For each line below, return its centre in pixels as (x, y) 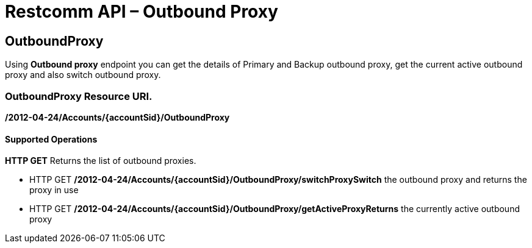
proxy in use (54, 190)
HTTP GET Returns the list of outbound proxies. (101, 161)
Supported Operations (51, 139)
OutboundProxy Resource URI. (79, 96)
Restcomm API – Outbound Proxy (142, 12)
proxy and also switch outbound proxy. (83, 75)
